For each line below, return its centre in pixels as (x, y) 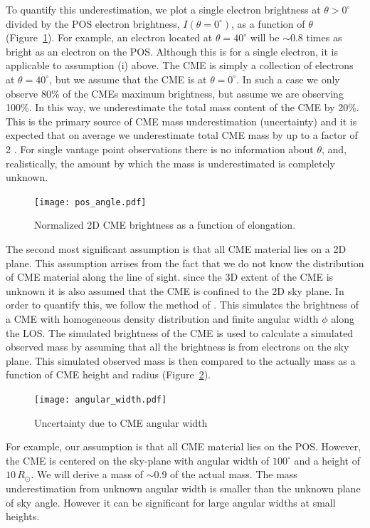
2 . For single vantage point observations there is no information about (160, 149)
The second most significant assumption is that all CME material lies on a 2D (176, 248)
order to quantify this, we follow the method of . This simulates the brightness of (183, 305)
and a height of (327, 460)
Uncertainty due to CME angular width (121, 422)
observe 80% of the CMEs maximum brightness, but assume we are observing (175, 93)
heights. (23, 516)
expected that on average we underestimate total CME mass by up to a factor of (182, 135)
